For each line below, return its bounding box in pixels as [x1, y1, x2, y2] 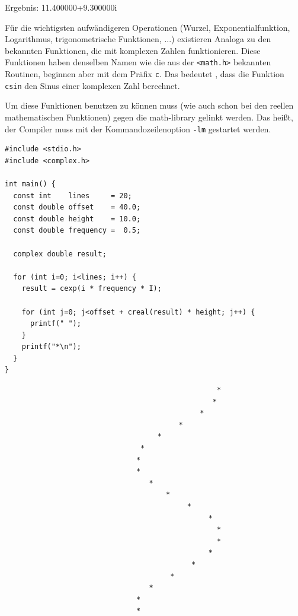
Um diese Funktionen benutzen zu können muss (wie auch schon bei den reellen [5, 99, 294, 112]
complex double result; [13, 249, 107, 258]
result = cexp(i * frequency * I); [21, 284, 162, 293]
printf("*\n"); [21, 342, 81, 351]
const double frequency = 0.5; [13, 226, 141, 235]
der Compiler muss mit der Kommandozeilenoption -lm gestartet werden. [5, 122, 271, 135]
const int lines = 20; [13, 191, 132, 200]
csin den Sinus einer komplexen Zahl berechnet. [5, 79, 180, 91]
